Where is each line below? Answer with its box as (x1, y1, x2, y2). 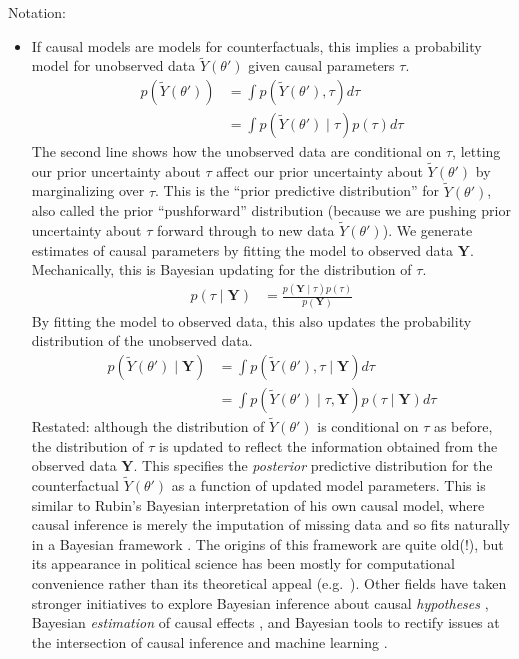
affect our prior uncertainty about (216, 160, 423, 181)
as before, (433, 416, 493, 436)
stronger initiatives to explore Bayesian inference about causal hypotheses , (31, 592, 489, 613)
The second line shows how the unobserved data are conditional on (31, 141, 442, 162)
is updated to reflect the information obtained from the (159, 435, 498, 456)
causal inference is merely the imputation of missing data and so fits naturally (31, 514, 510, 535)
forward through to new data (156, 220, 335, 241)
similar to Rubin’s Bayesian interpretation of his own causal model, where (31, 494, 485, 515)
